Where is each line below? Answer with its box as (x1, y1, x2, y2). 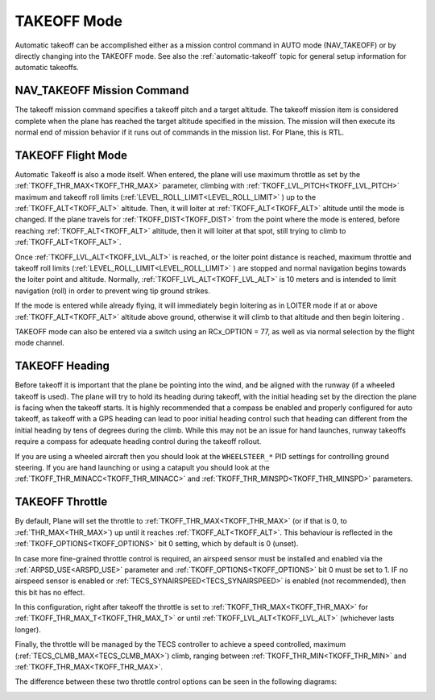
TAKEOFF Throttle (14, 495, 108, 509)
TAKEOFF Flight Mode (14, 148, 128, 162)
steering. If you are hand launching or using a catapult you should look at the (14, 463, 270, 473)
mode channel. (14, 338, 64, 348)
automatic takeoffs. (14, 63, 80, 72)
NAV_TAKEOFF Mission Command (14, 84, 189, 97)
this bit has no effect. (14, 587, 85, 597)
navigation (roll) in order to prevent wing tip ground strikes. (14, 286, 211, 296)
